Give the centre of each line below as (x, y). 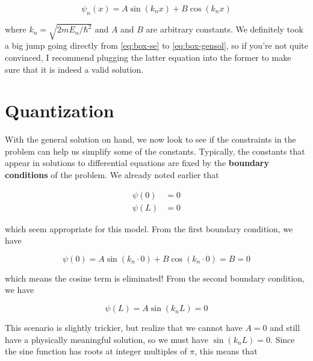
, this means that (226, 351)
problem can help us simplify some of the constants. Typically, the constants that (155, 151)
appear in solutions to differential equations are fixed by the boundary (137, 163)
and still (285, 328)
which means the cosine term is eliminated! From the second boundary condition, (155, 278)
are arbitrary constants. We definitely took (225, 29)
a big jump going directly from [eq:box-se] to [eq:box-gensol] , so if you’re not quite (157, 45)
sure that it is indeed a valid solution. (74, 69)
